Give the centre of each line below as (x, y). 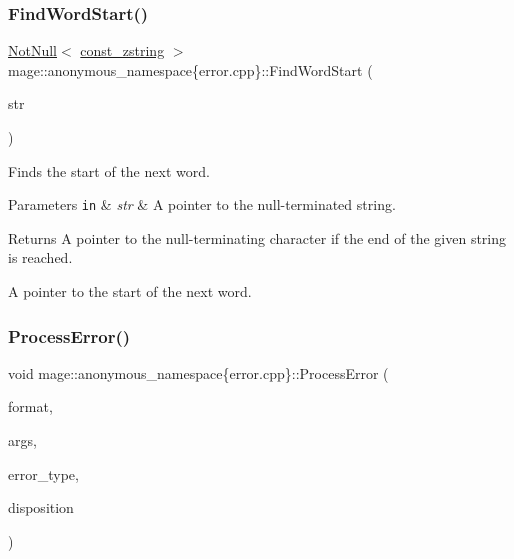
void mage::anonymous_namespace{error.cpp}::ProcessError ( (198, 372)
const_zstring (122, 50)
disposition (41, 507)
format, (30, 406)
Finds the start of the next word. (109, 170)
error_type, (43, 473)
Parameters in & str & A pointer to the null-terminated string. (202, 204)
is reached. (40, 257)
